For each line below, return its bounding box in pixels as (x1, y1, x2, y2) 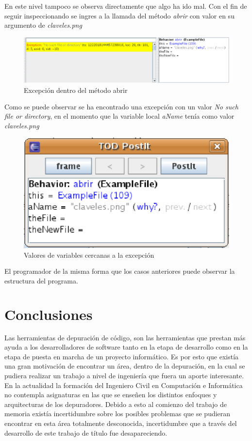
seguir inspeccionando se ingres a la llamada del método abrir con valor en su (4, 10, 235, 20)
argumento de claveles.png (4, 20, 82, 30)
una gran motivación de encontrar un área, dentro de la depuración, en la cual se (4, 361, 245, 371)
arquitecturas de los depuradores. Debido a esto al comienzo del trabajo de (4, 399, 227, 409)
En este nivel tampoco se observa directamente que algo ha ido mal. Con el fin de (4, 1, 247, 11)
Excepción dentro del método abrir (24, 85, 128, 95)
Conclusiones (4, 304, 93, 324)
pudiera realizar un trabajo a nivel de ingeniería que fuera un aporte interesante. (4, 370, 244, 381)
